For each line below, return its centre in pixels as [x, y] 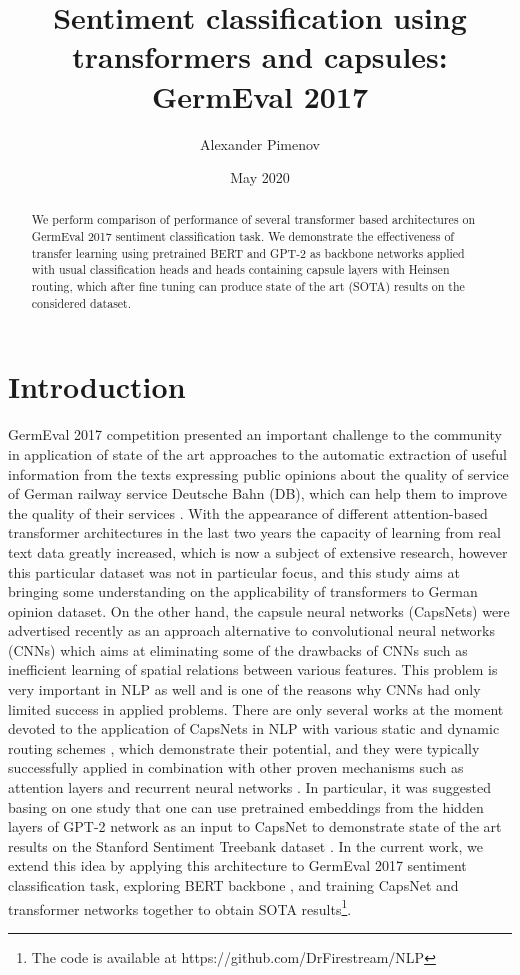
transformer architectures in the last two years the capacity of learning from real [254, 532]
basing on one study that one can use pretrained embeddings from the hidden [246, 806]
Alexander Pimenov [260, 143]
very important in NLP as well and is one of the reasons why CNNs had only [244, 689]
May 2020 [260, 177]
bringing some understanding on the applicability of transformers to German [243, 591]
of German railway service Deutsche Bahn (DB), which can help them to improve [257, 493]
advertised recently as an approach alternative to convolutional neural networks [251, 630]
